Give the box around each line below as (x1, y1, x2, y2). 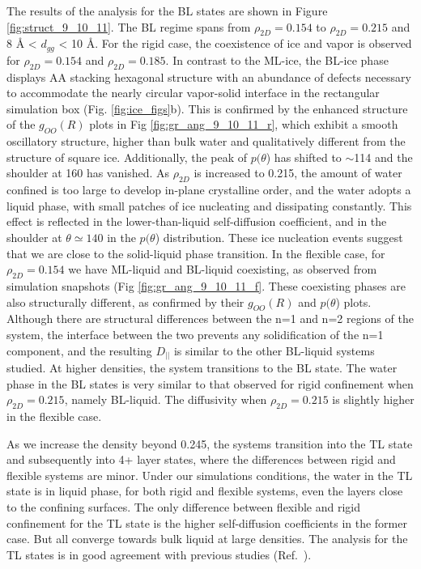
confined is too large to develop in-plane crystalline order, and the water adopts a (6, 181, 411, 198)
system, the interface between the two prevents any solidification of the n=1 (6, 325, 384, 342)
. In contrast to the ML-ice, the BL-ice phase (165, 51, 389, 68)
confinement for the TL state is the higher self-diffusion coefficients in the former (6, 514, 407, 531)
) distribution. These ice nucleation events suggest (155, 228, 403, 245)
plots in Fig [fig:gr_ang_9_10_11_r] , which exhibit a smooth (89, 116, 398, 133)
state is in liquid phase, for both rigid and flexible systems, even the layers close (6, 482, 403, 499)
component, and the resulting (6, 342, 152, 359)
